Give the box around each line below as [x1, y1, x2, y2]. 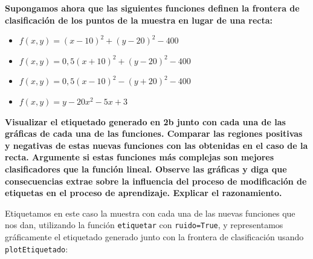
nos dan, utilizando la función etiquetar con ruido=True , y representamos [5, 218, 283, 231]
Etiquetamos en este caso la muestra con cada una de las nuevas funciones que [5, 206, 295, 219]
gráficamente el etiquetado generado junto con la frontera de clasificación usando [5, 230, 304, 243]
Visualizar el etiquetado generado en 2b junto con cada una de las [5, 115, 286, 128]
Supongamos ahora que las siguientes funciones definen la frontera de [5, 2, 300, 14]
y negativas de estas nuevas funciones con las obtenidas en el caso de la [5, 139, 308, 151]
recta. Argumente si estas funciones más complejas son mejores [5, 151, 274, 163]
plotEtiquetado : [5, 242, 68, 255]
